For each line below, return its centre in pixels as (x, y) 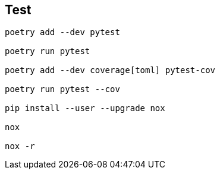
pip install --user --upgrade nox (85, 108)
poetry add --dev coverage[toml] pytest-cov (110, 70)
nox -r (20, 146)
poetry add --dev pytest (62, 32)
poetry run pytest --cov (62, 89)
